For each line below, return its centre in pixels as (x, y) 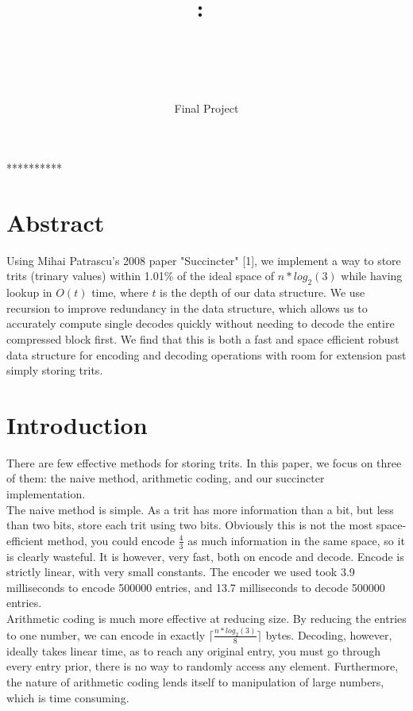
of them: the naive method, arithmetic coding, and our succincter (166, 478)
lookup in (29, 292)
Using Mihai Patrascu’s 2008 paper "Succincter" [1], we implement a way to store (204, 260)
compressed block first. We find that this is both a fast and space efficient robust (203, 338)
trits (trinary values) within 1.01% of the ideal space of (141, 276)
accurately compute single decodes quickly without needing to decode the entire (201, 323)
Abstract (56, 222)
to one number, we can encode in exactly (106, 634)
